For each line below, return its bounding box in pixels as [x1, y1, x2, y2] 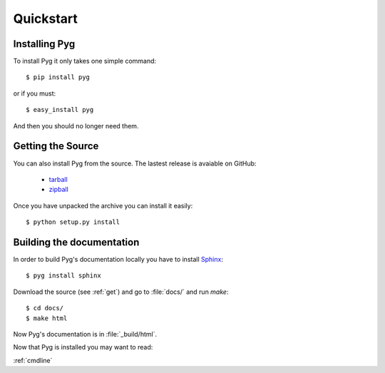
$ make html [26, 314, 68, 322]
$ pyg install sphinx [26, 272, 101, 280]
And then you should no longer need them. [13, 121, 139, 130]
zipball [48, 185, 69, 194]
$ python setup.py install [26, 218, 120, 226]
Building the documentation [13, 236, 140, 248]
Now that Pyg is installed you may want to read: [13, 343, 153, 352]
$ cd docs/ [26, 304, 64, 312]
